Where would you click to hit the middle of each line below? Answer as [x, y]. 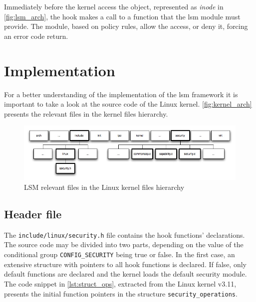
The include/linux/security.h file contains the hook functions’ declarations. [125, 234]
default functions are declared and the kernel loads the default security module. [126, 274]
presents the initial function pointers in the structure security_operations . [121, 293]
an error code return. [36, 36]
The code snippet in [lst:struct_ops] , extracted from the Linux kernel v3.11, [120, 283]
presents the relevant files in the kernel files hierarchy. [86, 113]
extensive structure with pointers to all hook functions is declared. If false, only [125, 264]
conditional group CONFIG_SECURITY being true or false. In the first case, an [120, 254]
